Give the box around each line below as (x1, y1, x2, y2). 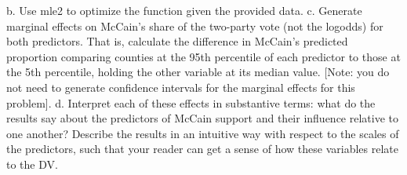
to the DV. (6, 155, 58, 172)
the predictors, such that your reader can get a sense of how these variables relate (6, 140, 399, 157)
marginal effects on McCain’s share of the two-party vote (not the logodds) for (6, 17, 383, 34)
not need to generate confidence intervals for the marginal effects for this (6, 78, 355, 95)
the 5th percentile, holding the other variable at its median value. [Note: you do (6, 64, 390, 80)
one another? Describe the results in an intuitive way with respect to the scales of (6, 125, 399, 141)
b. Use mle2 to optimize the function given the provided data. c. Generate (6, 2, 362, 18)
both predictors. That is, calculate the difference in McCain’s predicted (6, 33, 348, 49)
